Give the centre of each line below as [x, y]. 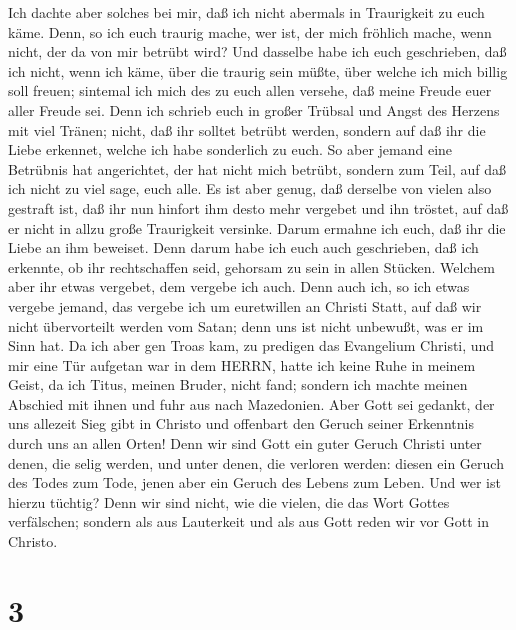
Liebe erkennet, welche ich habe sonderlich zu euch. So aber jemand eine [230, 149]
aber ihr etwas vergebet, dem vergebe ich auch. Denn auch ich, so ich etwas [239, 286]
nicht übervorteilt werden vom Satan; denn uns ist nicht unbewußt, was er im [246, 325]
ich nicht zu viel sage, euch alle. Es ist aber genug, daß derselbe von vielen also [250, 188]
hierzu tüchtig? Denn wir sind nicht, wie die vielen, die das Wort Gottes [229, 501]
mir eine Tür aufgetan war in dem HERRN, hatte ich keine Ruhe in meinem [242, 364]
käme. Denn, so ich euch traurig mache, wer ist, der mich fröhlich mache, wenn [250, 31]
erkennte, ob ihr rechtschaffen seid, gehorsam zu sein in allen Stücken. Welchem [251, 266]
